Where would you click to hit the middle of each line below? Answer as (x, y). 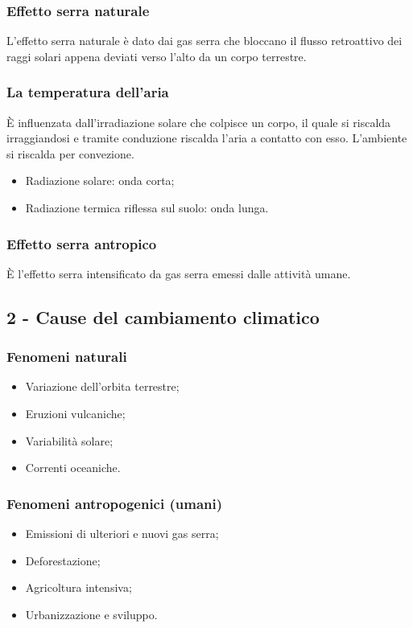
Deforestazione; (63, 560)
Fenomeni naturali (67, 357)
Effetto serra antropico (82, 243)
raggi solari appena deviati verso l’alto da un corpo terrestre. (157, 56)
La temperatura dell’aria (88, 92)
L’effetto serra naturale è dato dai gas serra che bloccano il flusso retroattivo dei (204, 41)
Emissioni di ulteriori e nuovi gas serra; (122, 533)
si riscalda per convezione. (70, 153)
